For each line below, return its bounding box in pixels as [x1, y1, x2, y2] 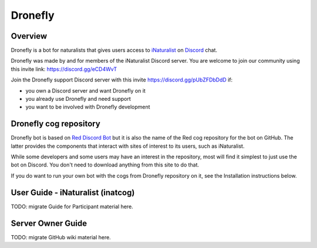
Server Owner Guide [11, 218, 87, 228]
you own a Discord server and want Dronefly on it [25, 87, 146, 94]
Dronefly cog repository [11, 119, 101, 129]
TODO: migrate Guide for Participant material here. [11, 203, 133, 210]
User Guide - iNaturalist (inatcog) [11, 188, 135, 198]
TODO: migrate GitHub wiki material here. [11, 233, 111, 240]
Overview [11, 31, 48, 41]
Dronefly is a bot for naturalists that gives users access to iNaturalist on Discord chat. [11, 47, 217, 54]
